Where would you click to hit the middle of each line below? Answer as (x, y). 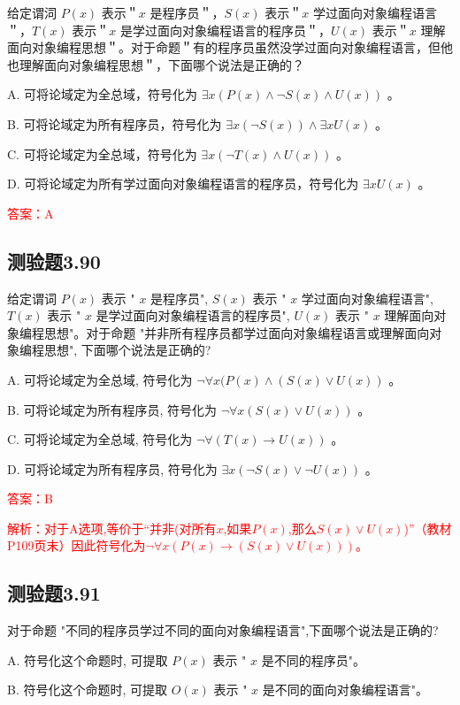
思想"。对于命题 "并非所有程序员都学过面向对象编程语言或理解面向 (237, 332)
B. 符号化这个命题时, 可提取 (88, 690)
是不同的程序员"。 (313, 659)
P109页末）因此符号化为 (77, 545)
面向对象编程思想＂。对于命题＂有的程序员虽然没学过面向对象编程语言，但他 (230, 47)
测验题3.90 (54, 261)
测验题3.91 (54, 593)
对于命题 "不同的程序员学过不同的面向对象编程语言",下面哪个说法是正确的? (223, 630)
